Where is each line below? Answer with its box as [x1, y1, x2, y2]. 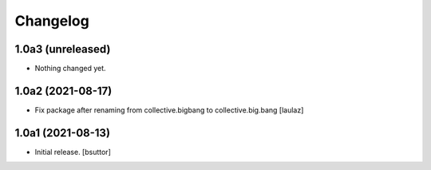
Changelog [14, 12, 89, 30]
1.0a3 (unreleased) [14, 42, 111, 56]
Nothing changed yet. [34, 64, 107, 73]
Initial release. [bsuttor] [34, 147, 111, 156]
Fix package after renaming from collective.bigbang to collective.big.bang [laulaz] [34, 105, 304, 115]
